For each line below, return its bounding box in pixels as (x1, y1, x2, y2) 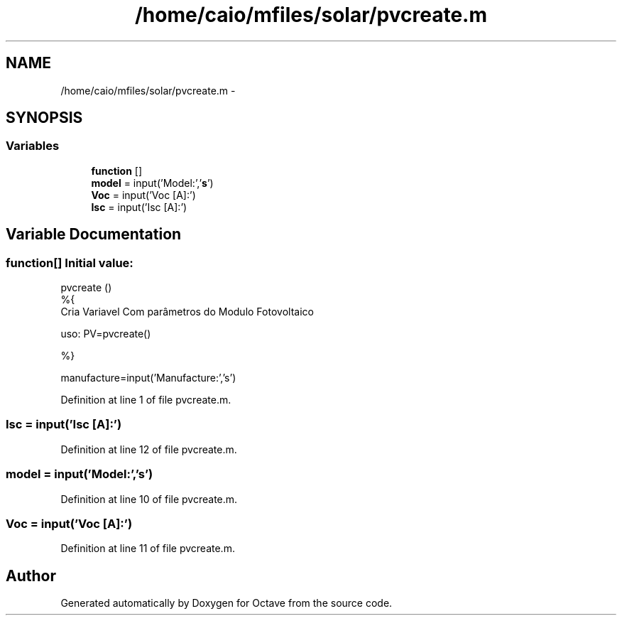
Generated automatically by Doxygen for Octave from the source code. (60, 597, 393, 610)
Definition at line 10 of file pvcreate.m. (60, 492, 238, 505)
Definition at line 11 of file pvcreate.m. (60, 542, 235, 555)
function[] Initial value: (6, 255, 133, 270)
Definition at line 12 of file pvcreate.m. (60, 443, 237, 455)
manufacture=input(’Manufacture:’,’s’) (60, 372, 236, 384)
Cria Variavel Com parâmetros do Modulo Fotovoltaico (60, 306, 314, 318)
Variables (6, 139, 60, 153)
